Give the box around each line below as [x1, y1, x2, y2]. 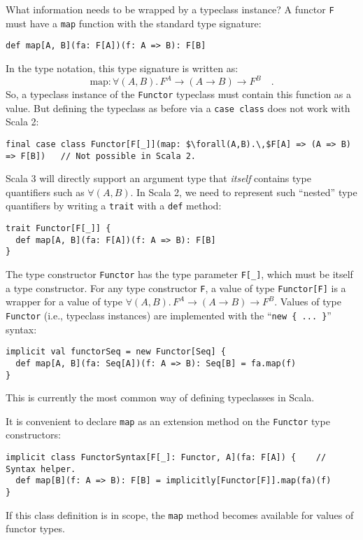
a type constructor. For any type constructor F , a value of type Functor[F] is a [6, 280, 346, 295]
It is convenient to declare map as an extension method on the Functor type [6, 413, 330, 428]
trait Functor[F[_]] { [6, 223, 111, 234]
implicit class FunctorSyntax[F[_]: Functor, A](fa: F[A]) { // [6, 452, 327, 463]
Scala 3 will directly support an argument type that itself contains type [6, 171, 311, 186]
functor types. [6, 521, 65, 536]
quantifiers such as [6, 184, 85, 199]
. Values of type [274, 294, 341, 309]
